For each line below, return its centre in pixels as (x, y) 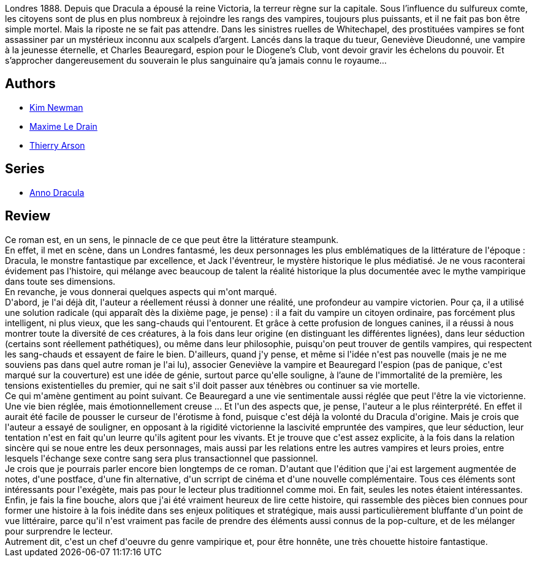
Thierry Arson (57, 145)
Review (28, 216)
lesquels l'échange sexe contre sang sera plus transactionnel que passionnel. (162, 458)
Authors (30, 84)
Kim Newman (56, 107)
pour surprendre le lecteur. (59, 531)
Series (25, 169)
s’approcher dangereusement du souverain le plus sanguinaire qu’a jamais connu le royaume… (196, 60)
